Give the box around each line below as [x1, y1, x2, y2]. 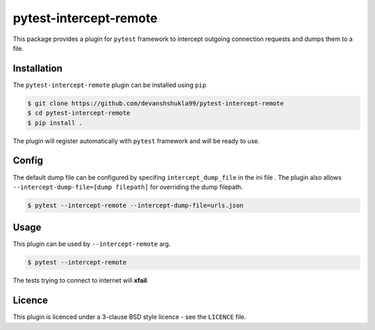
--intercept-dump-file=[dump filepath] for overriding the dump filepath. [12, 183, 243, 191]
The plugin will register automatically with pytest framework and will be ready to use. [12, 136, 260, 145]
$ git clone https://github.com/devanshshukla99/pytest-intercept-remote [27, 99, 284, 107]
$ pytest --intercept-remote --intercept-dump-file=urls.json [27, 201, 244, 209]
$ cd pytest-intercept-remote [27, 109, 131, 117]
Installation [12, 63, 62, 74]
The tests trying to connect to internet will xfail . [12, 277, 149, 285]
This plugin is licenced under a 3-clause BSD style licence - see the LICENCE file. [12, 313, 247, 321]
